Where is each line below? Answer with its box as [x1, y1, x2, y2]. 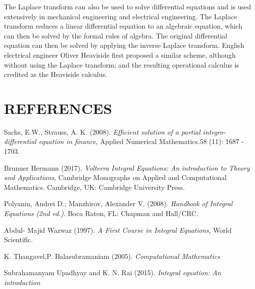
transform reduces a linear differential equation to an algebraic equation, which [4, 21, 243, 31]
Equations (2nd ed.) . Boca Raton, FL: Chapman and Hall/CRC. [4, 208, 198, 218]
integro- [203, 126, 226, 137]
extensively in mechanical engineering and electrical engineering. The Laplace [4, 11, 237, 21]
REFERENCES [4, 98, 112, 118]
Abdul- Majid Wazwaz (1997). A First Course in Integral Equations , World [4, 224, 232, 235]
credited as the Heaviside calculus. [4, 69, 107, 79]
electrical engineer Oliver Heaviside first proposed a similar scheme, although [4, 49, 236, 60]
